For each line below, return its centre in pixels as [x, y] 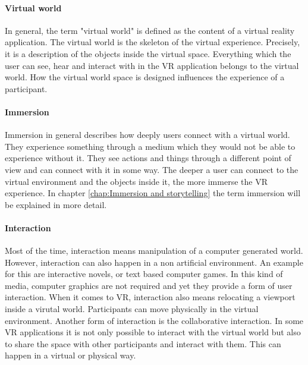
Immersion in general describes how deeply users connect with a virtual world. [147, 135]
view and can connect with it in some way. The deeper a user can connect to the [152, 169]
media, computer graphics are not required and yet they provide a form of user [149, 285]
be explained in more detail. [56, 204]
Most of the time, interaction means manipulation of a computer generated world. [154, 251]
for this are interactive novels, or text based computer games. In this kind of [144, 274]
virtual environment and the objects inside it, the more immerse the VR [136, 181]
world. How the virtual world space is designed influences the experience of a [145, 77]
